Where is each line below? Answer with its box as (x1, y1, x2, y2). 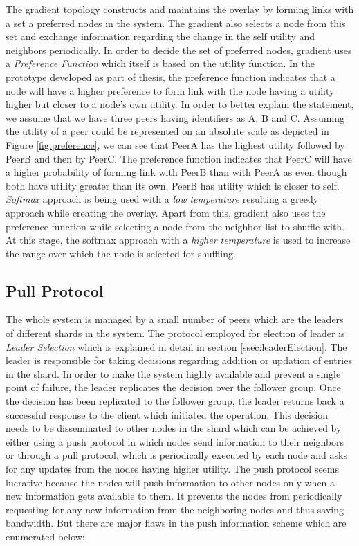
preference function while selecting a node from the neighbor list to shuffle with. (6, 219, 344, 233)
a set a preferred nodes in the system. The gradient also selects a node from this (6, 15, 346, 30)
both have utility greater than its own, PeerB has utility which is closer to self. (6, 178, 340, 192)
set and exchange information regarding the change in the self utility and (6, 29, 315, 44)
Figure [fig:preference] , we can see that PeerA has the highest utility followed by (6, 137, 345, 152)
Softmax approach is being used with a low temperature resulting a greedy (6, 192, 319, 206)
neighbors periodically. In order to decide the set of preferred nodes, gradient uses (6, 42, 352, 57)
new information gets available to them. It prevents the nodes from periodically (6, 489, 342, 503)
